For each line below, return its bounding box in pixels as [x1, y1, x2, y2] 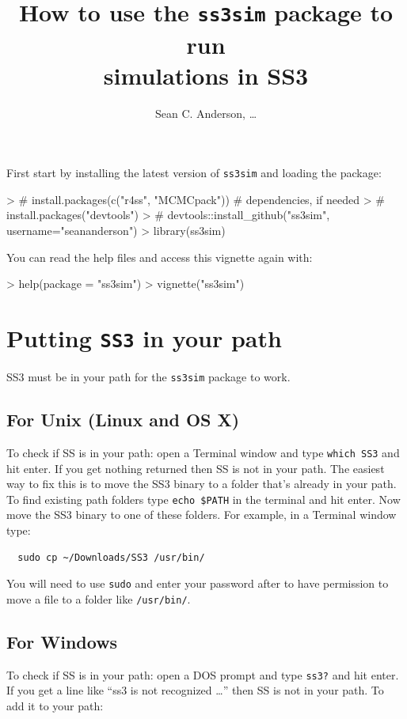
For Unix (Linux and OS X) [6, 407, 240, 432]
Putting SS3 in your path [6, 322, 282, 354]
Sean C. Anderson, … [154, 104, 257, 121]
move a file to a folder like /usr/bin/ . [6, 590, 191, 607]
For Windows [6, 629, 118, 653]
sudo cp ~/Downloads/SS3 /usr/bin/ [17, 551, 205, 563]
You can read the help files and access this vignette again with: [6, 248, 313, 265]
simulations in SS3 [103, 59, 309, 91]
